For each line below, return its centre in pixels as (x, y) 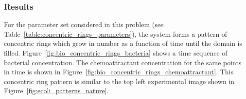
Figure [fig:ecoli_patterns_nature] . (56, 91)
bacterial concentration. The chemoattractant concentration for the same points (123, 62)
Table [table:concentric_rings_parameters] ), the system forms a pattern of (116, 34)
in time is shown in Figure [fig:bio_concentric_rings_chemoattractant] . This (119, 72)
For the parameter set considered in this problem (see (84, 24)
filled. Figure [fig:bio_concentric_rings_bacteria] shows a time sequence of (116, 53)
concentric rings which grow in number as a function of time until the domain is (123, 43)
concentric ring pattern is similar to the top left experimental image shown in (119, 81)
